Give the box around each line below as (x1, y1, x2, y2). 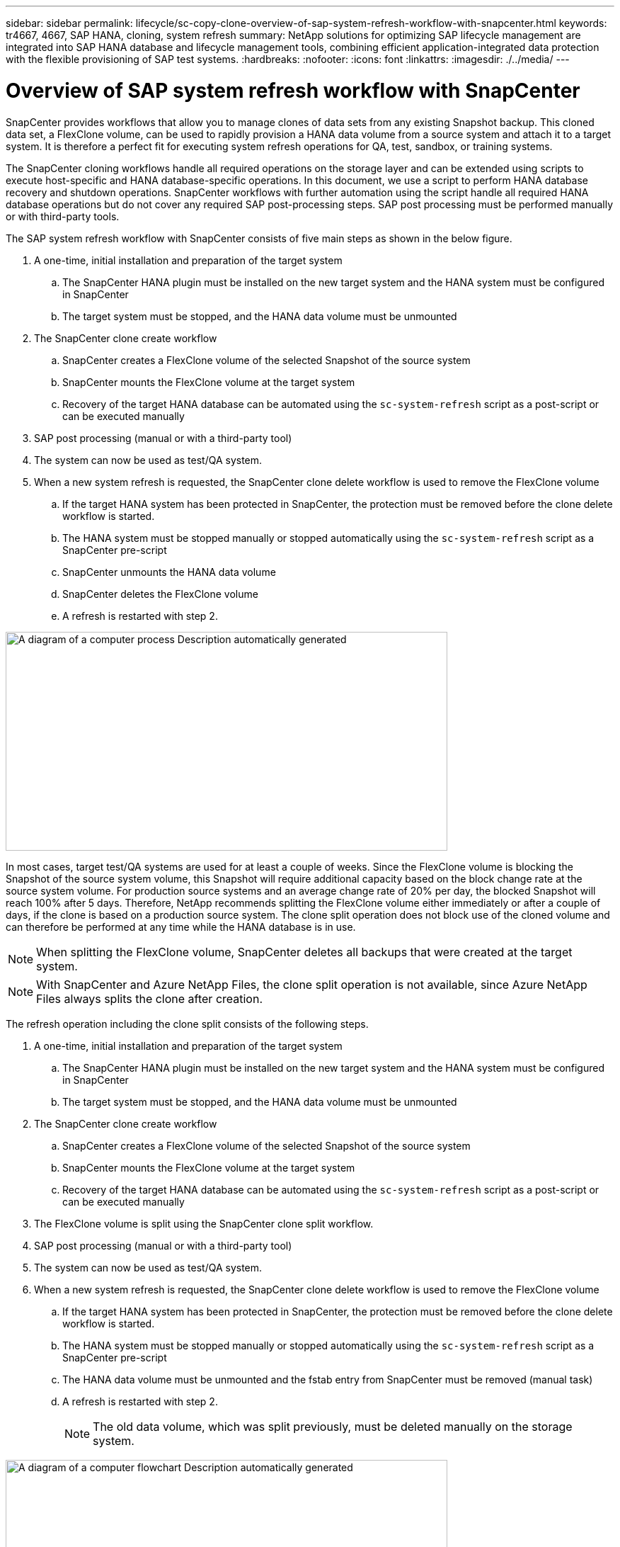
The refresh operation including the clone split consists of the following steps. (6, 1017, 369, 1030)
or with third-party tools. (6, 210, 120, 222)
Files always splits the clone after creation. (36, 991, 263, 1006)
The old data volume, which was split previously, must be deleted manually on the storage (93, 1419, 573, 1434)
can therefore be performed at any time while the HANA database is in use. (6, 920, 356, 933)
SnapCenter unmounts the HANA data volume (62, 565, 276, 578)
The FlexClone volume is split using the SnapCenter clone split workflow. (34, 1217, 374, 1230)
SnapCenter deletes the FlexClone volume (62, 587, 258, 600)
